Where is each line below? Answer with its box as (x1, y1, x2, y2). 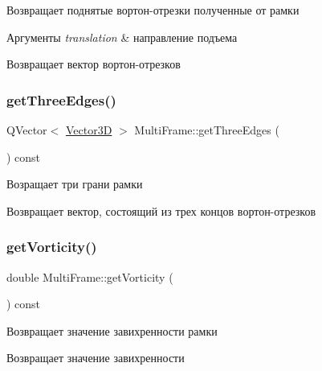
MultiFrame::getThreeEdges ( (134, 122, 279, 138)
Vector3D (65, 122, 112, 138)
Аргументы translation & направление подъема (6, 28, 238, 45)
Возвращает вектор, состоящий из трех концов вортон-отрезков (6, 202, 316, 219)
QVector (6, 122, 47, 138)
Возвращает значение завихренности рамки (6, 322, 218, 339)
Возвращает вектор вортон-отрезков (6, 56, 181, 72)
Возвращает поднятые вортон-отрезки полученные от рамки (6, 2, 300, 18)
